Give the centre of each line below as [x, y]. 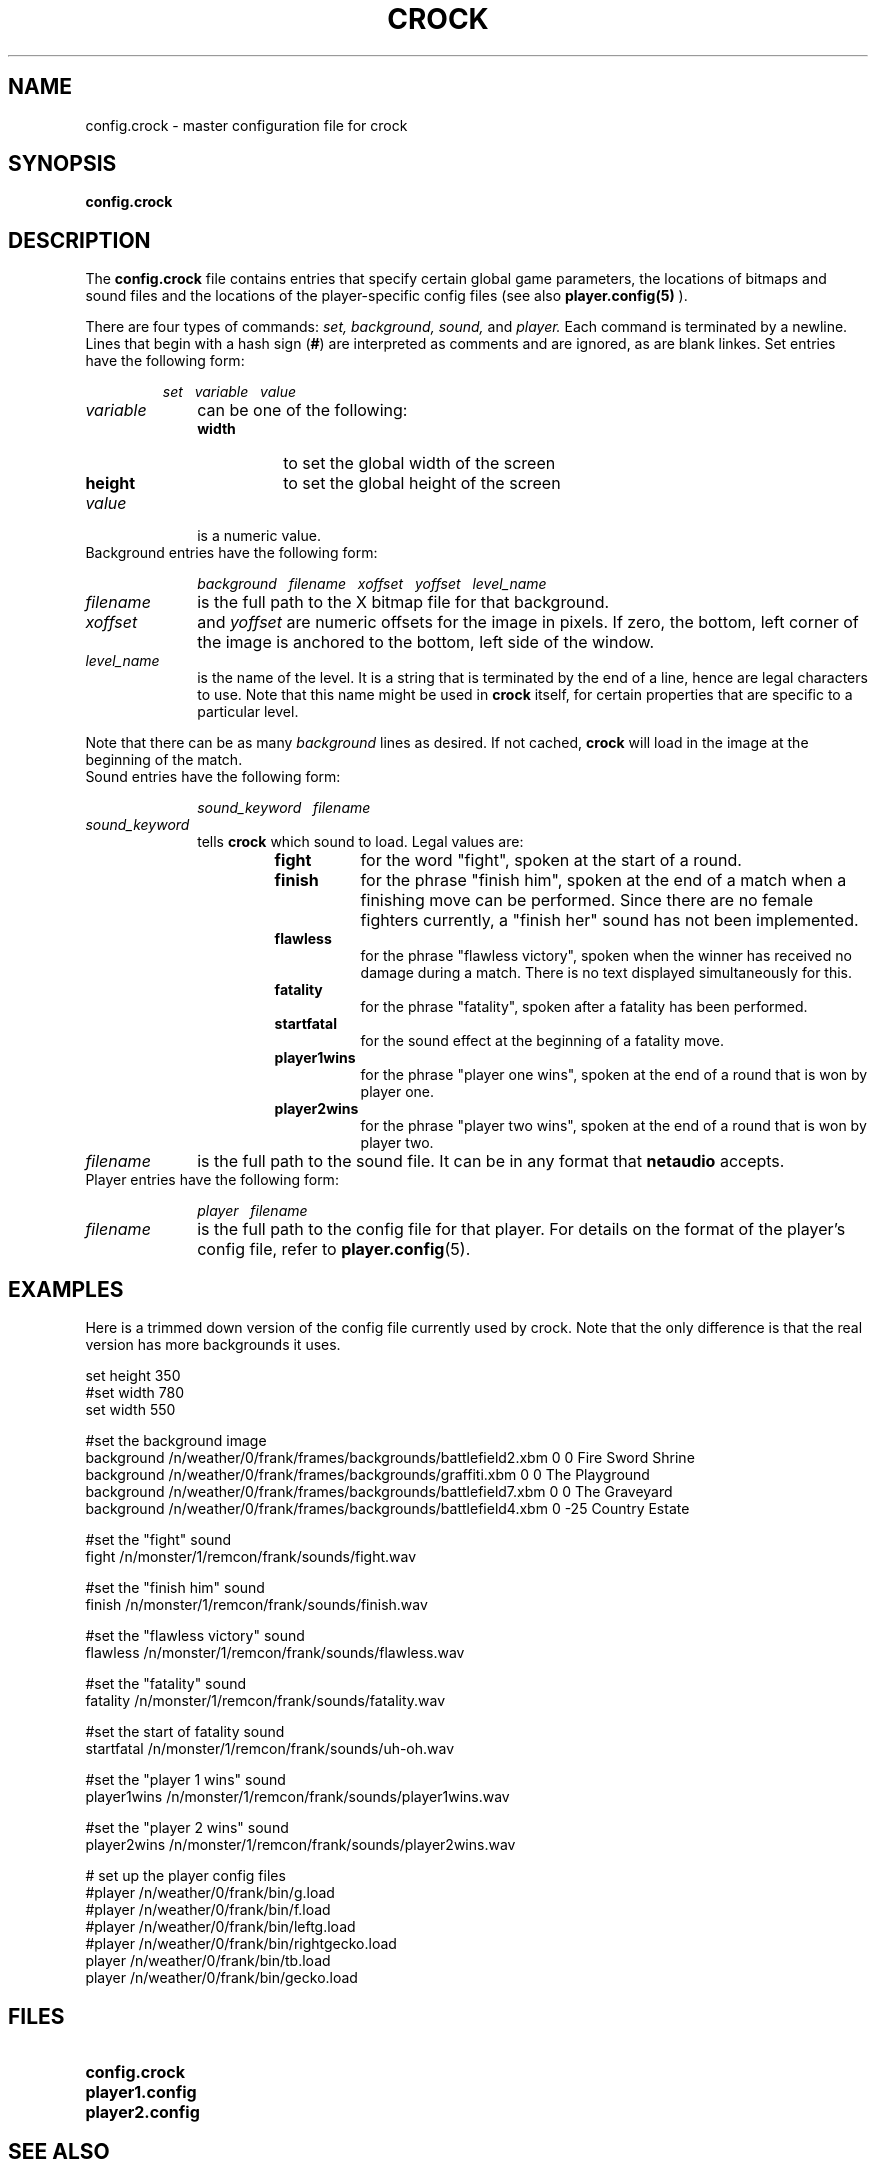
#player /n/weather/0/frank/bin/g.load [210, 1893]
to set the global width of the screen [419, 463]
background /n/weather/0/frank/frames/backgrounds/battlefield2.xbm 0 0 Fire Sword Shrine [390, 1458]
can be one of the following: [302, 410]
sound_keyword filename [284, 808]
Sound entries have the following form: [213, 777]
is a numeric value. [259, 536]
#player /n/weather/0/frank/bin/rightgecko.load [241, 1944]
